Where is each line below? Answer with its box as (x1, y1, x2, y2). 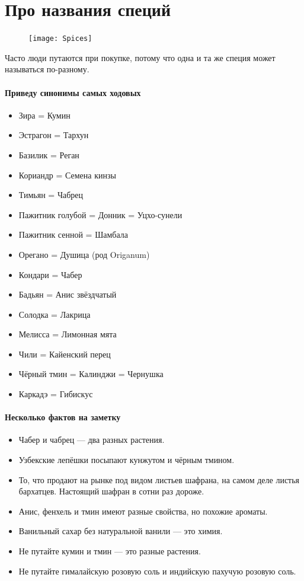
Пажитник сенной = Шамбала (18, 228, 128, 241)
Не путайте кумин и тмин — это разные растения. (18, 545, 201, 557)
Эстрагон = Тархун (18, 129, 89, 141)
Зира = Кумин (18, 108, 71, 121)
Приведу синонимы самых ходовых (5, 86, 141, 98)
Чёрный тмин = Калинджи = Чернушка (18, 368, 164, 380)
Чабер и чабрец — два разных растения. (18, 433, 165, 446)
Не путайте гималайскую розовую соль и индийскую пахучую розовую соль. (18, 564, 296, 577)
